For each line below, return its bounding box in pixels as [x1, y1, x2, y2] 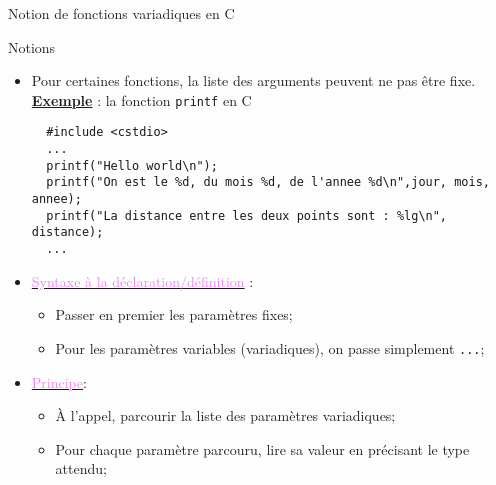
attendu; [55, 458, 107, 479]
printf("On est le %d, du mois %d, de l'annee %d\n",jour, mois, [46, 175, 490, 190]
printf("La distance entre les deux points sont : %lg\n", [46, 208, 448, 223]
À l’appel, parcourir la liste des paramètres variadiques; [55, 405, 396, 426]
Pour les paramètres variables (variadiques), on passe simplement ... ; [55, 337, 485, 358]
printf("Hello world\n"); [46, 158, 218, 173]
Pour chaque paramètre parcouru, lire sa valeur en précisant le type [55, 438, 470, 459]
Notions [8, 36, 56, 57]
